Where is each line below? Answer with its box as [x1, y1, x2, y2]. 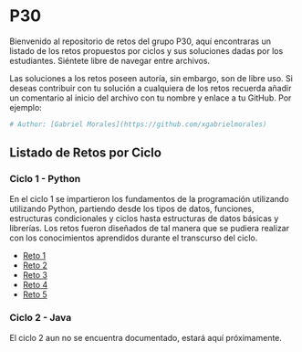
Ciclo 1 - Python [9, 173, 81, 186]
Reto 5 [22, 289, 47, 300]
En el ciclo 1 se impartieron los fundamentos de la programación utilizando [9, 193, 289, 204]
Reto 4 [22, 279, 48, 290]
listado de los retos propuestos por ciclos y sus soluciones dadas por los [9, 45, 284, 56]
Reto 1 [22, 250, 47, 261]
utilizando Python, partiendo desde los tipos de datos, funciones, [9, 203, 255, 214]
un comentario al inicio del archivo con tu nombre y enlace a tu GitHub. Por [9, 92, 292, 103]
